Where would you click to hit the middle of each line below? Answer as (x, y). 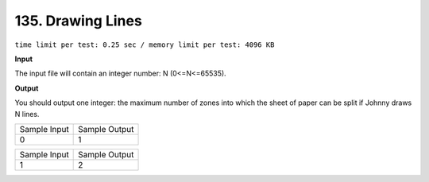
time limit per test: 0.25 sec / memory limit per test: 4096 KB (145, 45)
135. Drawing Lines (78, 21)
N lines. (27, 114)
